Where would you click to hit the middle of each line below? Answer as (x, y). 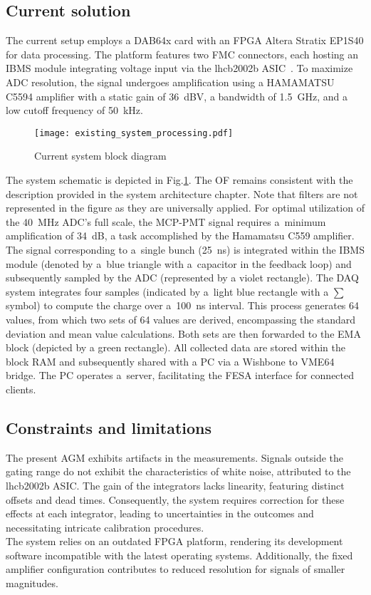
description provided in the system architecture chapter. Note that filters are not (182, 193)
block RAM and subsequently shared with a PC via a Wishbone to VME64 (170, 361)
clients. (21, 389)
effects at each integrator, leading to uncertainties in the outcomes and (160, 513)
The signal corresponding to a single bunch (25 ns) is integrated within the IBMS (185, 249)
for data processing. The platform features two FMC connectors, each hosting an (182, 54)
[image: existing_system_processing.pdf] (134, 133)
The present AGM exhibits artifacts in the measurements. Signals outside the (175, 457)
